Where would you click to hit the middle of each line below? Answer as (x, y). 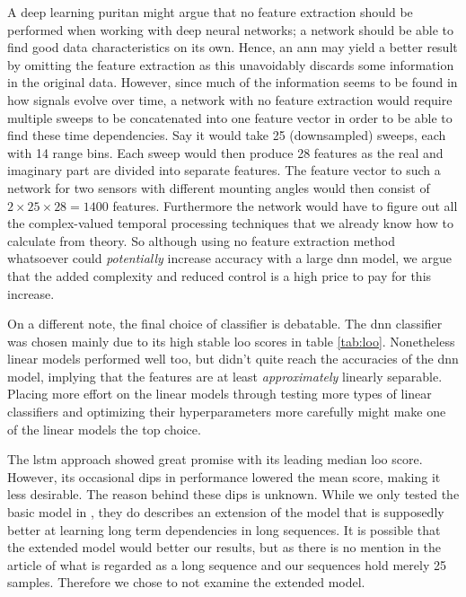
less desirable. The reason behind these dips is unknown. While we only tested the (233, 494)
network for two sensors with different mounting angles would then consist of (219, 187)
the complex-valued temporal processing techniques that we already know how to (230, 223)
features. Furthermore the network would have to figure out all (285, 205)
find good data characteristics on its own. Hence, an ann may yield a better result (233, 47)
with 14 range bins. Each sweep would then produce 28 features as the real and (225, 152)
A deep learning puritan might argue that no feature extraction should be (210, 12)
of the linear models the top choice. (104, 429)
